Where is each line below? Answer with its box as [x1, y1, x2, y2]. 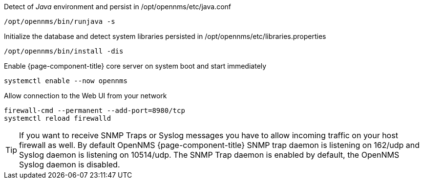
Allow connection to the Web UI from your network [4, 91, 167, 100]
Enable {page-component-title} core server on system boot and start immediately [4, 62, 267, 70]
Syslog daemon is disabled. [19, 160, 120, 169]
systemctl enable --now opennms [4, 77, 127, 85]
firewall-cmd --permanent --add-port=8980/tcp [4, 107, 185, 114]
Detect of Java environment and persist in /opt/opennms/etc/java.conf [4, 2, 232, 11]
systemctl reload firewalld [4, 114, 111, 122]
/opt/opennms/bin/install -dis [4, 47, 124, 55]
